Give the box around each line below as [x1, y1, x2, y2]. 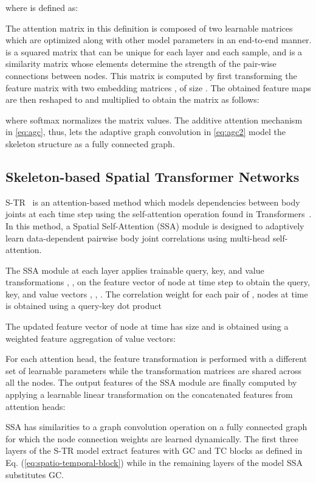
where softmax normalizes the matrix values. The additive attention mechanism [5, 113, 303, 126]
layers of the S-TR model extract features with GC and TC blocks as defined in [5, 444, 303, 457]
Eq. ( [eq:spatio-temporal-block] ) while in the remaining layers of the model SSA [5, 456, 303, 469]
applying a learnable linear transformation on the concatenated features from [5, 388, 293, 401]
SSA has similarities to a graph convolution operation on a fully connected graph [5, 420, 307, 433]
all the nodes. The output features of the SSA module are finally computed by [5, 376, 297, 389]
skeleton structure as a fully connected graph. [5, 137, 175, 150]
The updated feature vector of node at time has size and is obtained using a [5, 320, 289, 333]
